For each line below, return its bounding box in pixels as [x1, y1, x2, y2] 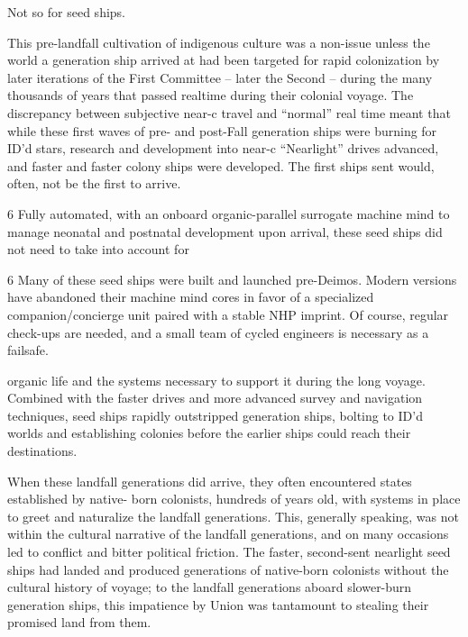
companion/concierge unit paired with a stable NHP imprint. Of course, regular [7, 305, 449, 323]
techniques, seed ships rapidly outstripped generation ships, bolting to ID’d [7, 405, 423, 424]
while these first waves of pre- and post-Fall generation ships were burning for [7, 121, 437, 140]
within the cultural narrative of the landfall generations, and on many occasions [7, 524, 449, 543]
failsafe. [7, 341, 49, 359]
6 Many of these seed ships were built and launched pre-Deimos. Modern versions [7, 269, 457, 288]
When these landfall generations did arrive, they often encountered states [7, 471, 412, 490]
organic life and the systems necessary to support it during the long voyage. [7, 370, 426, 389]
